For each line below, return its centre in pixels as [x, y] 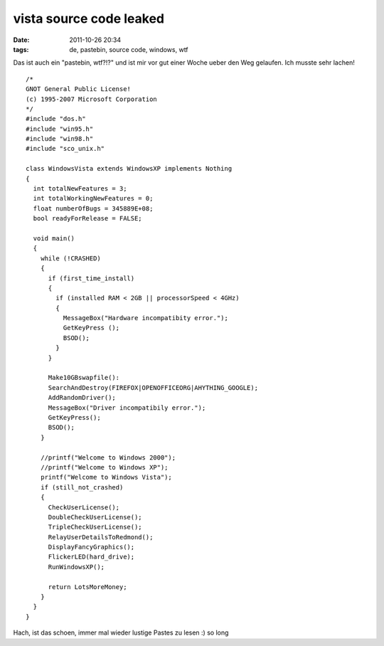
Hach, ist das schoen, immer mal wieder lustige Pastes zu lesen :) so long [121, 632]
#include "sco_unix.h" [65, 149]
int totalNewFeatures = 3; [80, 189]
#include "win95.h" [60, 129]
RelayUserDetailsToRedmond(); [101, 537]
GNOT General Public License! [79, 89]
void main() [54, 238]
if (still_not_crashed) [82, 487]
